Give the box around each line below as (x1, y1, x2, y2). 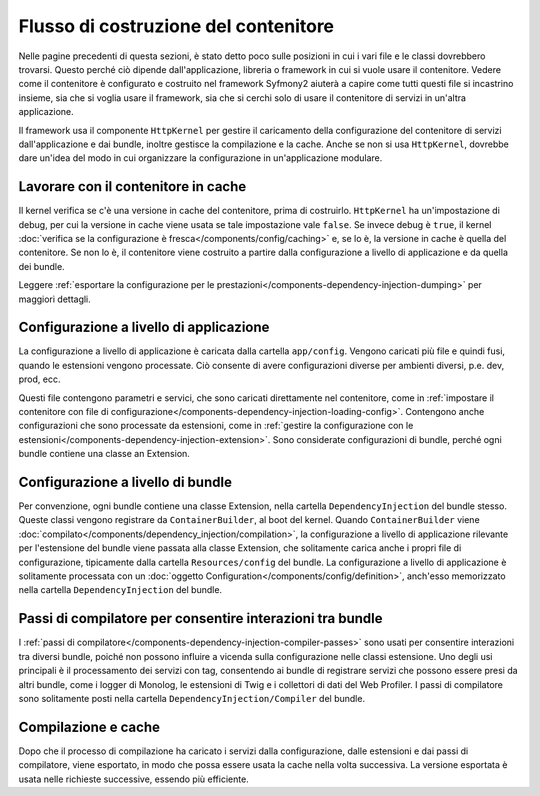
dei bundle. (18, 260, 65, 272)
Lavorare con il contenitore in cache (18, 178, 247, 195)
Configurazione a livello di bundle (18, 473, 232, 490)
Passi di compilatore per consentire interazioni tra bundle (18, 610, 384, 627)
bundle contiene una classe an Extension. (18, 448, 190, 460)
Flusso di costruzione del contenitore (18, 15, 335, 37)
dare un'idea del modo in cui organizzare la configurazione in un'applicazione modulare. (18, 152, 383, 164)
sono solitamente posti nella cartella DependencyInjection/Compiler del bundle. (18, 692, 365, 704)
